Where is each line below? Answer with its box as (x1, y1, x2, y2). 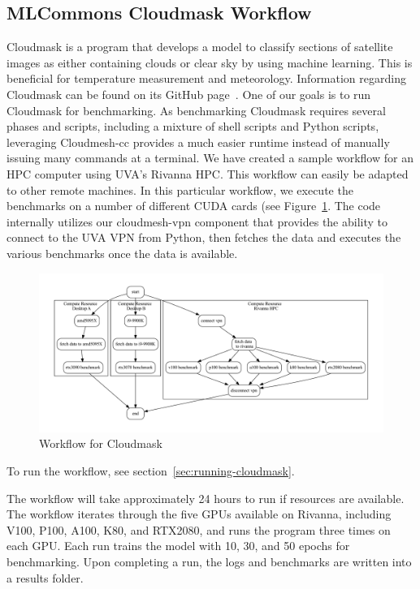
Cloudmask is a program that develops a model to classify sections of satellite (6, 38, 393, 55)
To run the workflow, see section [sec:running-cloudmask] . (6, 462, 295, 479)
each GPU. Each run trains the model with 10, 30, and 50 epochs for (6, 537, 350, 554)
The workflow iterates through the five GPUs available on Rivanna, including (6, 505, 392, 522)
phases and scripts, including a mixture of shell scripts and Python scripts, (6, 118, 379, 135)
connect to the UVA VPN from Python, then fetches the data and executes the (6, 229, 401, 246)
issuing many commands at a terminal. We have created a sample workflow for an (6, 149, 414, 166)
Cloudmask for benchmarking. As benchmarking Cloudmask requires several (6, 101, 386, 118)
